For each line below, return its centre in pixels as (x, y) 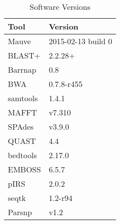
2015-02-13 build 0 (81, 41)
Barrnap (22, 70)
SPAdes (21, 126)
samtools (23, 98)
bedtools (22, 155)
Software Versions (60, 7)
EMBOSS (25, 169)
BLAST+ (24, 55)
